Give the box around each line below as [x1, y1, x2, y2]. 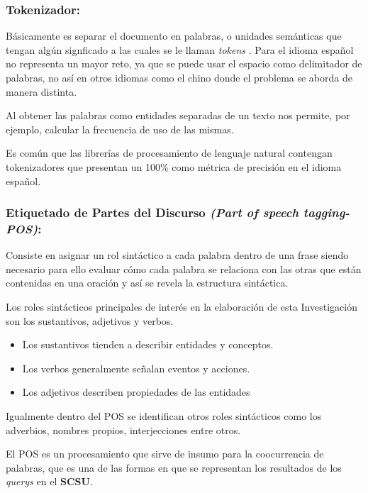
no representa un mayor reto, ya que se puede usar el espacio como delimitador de [6, 56, 362, 71]
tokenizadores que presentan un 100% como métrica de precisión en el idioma [6, 159, 342, 174]
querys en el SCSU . [6, 474, 93, 489]
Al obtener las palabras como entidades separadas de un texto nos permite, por [6, 108, 350, 123]
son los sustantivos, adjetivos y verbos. [6, 313, 174, 328]
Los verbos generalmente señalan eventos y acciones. [22, 360, 250, 375]
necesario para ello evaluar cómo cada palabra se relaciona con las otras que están [6, 261, 362, 276]
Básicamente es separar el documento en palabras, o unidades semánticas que [6, 28, 342, 43]
